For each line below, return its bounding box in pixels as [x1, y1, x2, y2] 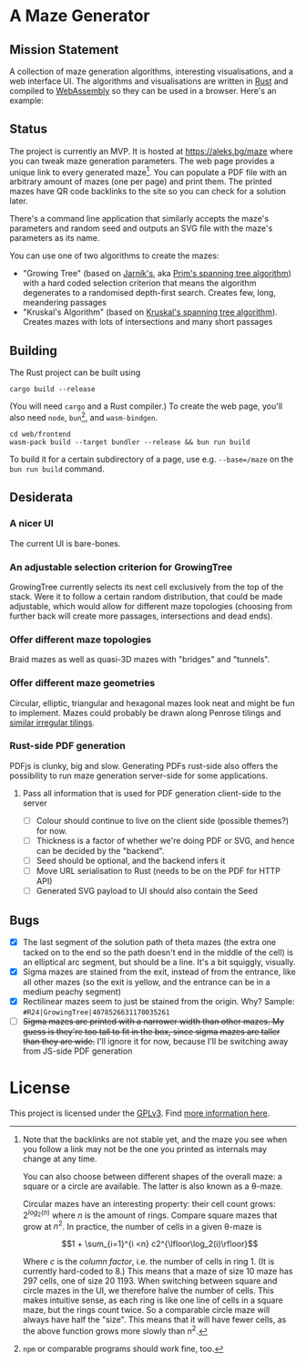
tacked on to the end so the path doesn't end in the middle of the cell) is [22, 947, 294, 958]
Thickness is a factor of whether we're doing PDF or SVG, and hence [36, 835, 295, 846]
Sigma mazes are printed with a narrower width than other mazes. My [22, 1016, 285, 1027]
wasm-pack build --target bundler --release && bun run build [9, 437, 250, 447]
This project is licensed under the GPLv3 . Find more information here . [9, 1108, 270, 1118]
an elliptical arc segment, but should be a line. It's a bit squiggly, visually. [22, 957, 296, 967]
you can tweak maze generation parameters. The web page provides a [9, 155, 275, 166]
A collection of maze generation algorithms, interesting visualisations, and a [9, 66, 294, 77]
